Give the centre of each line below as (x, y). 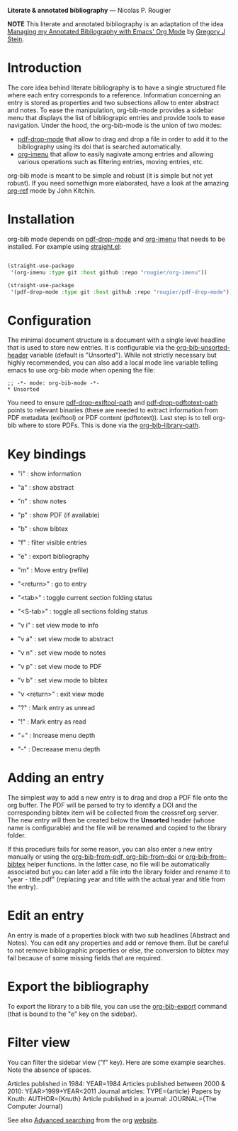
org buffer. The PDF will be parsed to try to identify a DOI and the (102, 805)
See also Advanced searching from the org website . (83, 1120)
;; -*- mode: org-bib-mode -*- (53, 383)
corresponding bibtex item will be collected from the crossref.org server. (113, 813)
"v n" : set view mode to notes (62, 653)
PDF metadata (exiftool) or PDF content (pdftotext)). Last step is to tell (109, 418)
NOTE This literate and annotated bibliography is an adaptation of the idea (116, 24)
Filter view (39, 1042)
